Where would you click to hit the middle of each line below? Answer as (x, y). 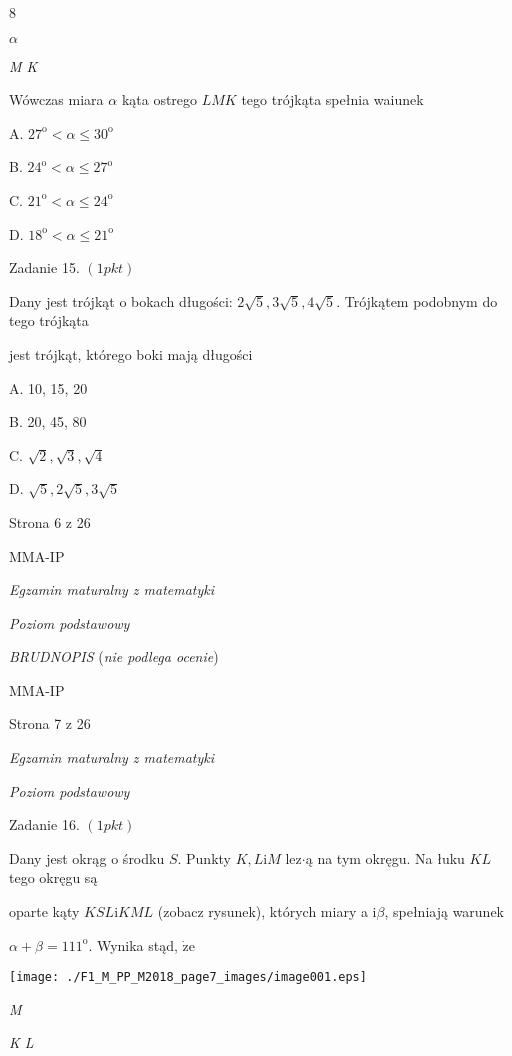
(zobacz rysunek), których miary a (262, 911)
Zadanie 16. (44, 824)
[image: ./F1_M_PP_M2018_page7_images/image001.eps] (188, 977)
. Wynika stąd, (133, 944)
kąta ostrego (159, 99)
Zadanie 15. (44, 267)
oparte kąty (44, 911)
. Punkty (204, 857)
